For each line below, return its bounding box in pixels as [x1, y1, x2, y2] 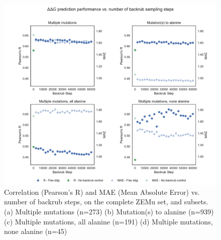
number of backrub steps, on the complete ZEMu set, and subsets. [4, 196, 208, 207]
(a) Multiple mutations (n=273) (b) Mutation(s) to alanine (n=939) [4, 206, 214, 217]
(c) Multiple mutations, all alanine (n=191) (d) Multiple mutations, [4, 216, 213, 226]
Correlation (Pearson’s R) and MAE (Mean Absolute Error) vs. [4, 186, 200, 197]
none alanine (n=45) [4, 226, 67, 236]
